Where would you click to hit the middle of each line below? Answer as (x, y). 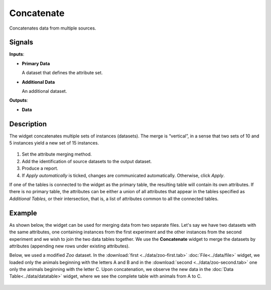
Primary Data (36, 63)
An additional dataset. (44, 91)
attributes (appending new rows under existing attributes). (70, 246)
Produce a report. (40, 169)
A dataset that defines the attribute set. (62, 73)
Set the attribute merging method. (57, 154)
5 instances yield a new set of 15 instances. (54, 143)
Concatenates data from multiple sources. (53, 28)
